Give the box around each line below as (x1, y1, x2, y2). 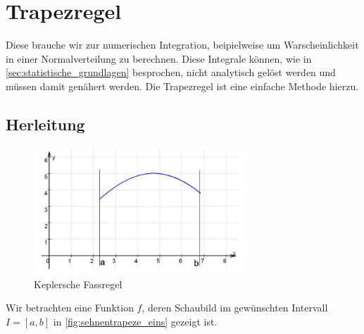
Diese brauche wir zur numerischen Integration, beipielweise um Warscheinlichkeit (6, 37, 359, 52)
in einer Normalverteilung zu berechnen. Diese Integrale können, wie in (6, 51, 312, 66)
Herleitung (6, 113, 85, 135)
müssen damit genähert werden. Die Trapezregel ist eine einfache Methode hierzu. (6, 78, 359, 93)
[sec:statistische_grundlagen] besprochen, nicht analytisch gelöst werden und (6, 65, 336, 80)
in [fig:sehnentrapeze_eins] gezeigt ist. (53, 314, 218, 329)
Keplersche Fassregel (34, 276, 123, 291)
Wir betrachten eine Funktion (6, 300, 134, 315)
